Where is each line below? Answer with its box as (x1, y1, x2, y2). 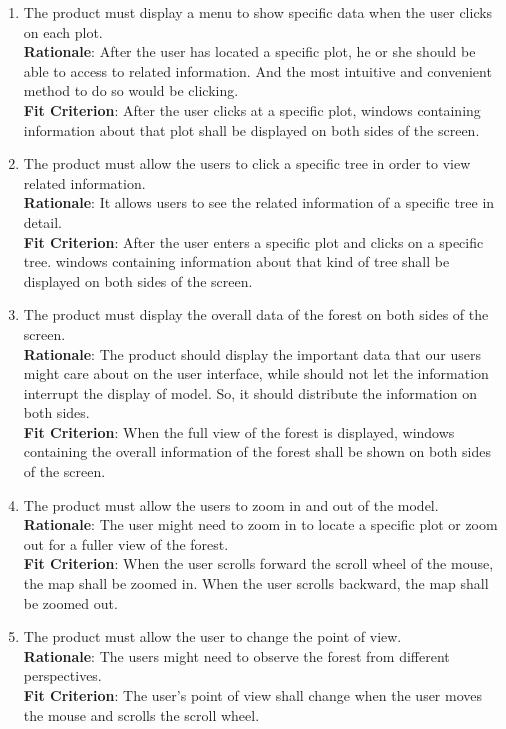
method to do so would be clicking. (23, 80, 239, 101)
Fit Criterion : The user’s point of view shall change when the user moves (23, 685, 483, 705)
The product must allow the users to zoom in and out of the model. (23, 494, 439, 515)
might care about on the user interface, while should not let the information (23, 363, 489, 384)
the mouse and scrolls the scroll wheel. (23, 704, 260, 725)
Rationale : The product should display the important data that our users (23, 343, 481, 364)
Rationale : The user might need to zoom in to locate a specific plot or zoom (23, 514, 498, 535)
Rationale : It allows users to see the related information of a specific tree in (23, 192, 495, 213)
